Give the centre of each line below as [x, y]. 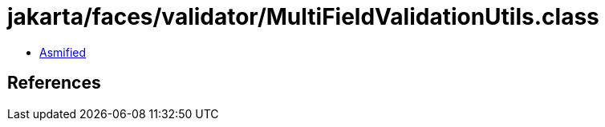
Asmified [63, 52]
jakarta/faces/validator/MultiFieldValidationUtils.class [303, 17]
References [54, 83]
